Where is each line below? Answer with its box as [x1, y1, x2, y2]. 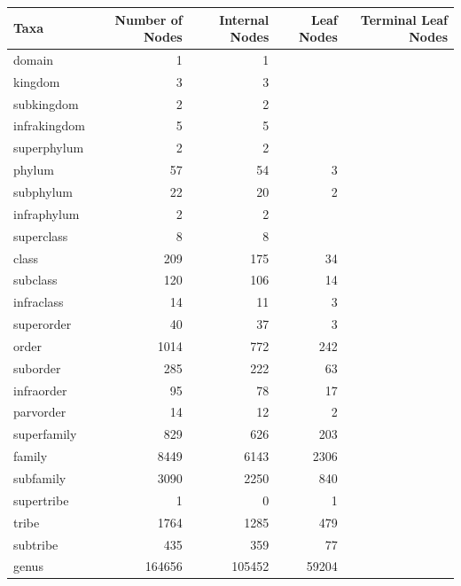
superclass [13, 226, 68, 245]
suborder [13, 358, 61, 377]
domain [13, 50, 54, 68]
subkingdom [13, 94, 79, 113]
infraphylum [13, 204, 80, 223]
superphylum [13, 138, 84, 157]
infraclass [13, 293, 64, 311]
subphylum [13, 183, 73, 200]
